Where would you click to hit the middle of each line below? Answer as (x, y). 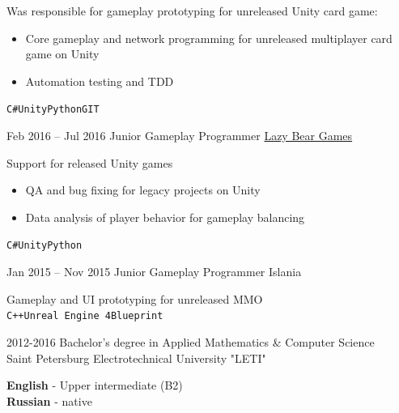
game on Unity (62, 54)
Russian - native (49, 400)
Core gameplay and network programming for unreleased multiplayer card (209, 38)
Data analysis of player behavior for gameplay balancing (165, 217)
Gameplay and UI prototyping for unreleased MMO (135, 298)
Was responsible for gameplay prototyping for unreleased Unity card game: (192, 11)
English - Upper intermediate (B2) (95, 385)
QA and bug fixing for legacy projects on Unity (143, 190)
